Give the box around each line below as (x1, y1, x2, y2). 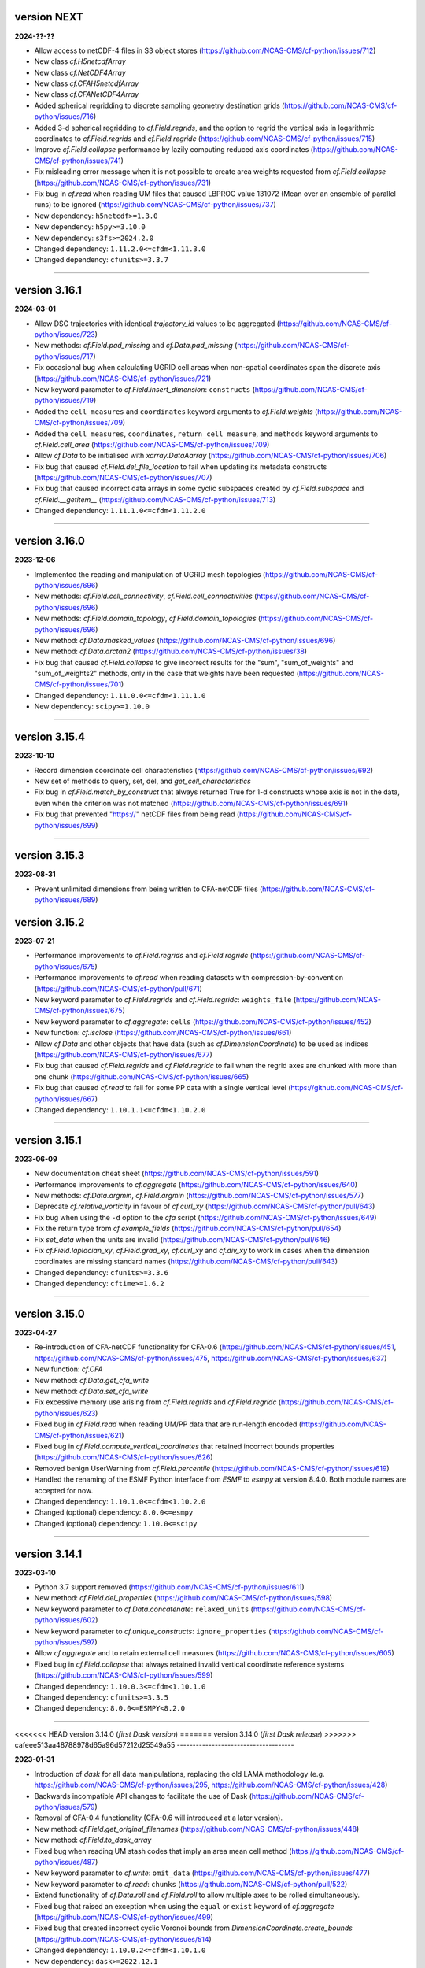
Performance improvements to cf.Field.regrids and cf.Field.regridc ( (34, 951, 253, 960)
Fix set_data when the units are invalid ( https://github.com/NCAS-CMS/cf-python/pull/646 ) (34, 1234, 331, 1244)
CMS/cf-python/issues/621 (34, 1430, 122, 1440)
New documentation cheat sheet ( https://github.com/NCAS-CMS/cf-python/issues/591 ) (34, 1169, 319, 1178)
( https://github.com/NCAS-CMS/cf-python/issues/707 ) (34, 473, 213, 483)
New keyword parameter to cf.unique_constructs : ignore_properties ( (34, 1626, 272, 1636)
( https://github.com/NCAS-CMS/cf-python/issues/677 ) (34, 1050, 213, 1059)
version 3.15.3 (14, 849, 85, 862)
